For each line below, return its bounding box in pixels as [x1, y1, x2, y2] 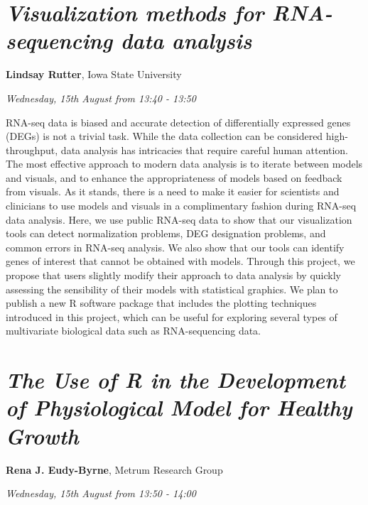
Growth [6, 420, 79, 450]
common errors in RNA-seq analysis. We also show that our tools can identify [6, 239, 345, 254]
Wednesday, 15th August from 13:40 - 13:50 [6, 90, 196, 105]
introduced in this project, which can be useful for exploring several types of [6, 309, 337, 324]
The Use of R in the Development [6, 365, 345, 395]
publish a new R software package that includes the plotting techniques [6, 295, 317, 310]
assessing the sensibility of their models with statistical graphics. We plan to [6, 281, 338, 296]
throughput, [6, 142, 58, 157]
